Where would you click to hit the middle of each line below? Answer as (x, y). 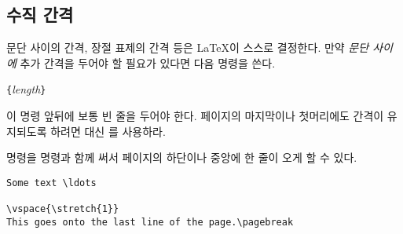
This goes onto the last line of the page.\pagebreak (150, 222)
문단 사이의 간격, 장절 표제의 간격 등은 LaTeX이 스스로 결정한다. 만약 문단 (188, 48)
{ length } (26, 89)
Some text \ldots (51, 183)
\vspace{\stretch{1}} (63, 209)
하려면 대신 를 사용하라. (108, 131)
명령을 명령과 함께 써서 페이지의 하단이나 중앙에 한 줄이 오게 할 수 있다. (182, 157)
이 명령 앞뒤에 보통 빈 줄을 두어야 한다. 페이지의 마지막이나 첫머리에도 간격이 (195, 116)
